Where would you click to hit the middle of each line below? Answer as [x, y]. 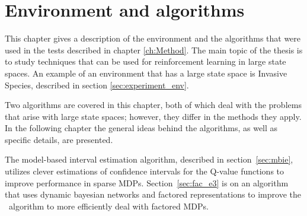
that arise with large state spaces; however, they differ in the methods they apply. [153, 116]
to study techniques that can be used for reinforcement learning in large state [145, 61]
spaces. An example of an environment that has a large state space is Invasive [146, 73]
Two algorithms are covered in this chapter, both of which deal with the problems [153, 105]
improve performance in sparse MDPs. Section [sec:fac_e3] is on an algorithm [147, 182]
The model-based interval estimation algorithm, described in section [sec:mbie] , [149, 159]
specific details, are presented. [59, 139]
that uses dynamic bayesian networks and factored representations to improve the [153, 194]
